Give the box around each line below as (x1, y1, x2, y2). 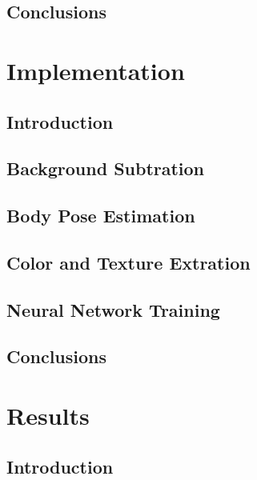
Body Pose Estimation (6, 203, 195, 228)
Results (6, 399, 90, 432)
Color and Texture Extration (6, 250, 251, 274)
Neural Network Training (6, 297, 220, 322)
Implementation (6, 54, 185, 86)
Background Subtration (6, 156, 205, 181)
